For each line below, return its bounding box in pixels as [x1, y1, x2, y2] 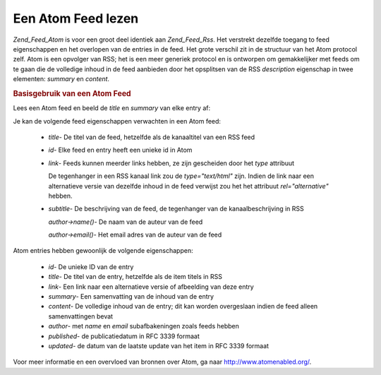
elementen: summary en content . [13, 75, 109, 83]
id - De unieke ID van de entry [48, 262, 134, 271]
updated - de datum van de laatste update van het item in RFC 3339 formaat [48, 341, 270, 350]
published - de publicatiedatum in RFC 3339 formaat [48, 332, 200, 340]
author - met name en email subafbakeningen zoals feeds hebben [48, 322, 239, 331]
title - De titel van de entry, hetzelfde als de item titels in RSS [48, 273, 222, 281]
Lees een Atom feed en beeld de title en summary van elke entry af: [13, 104, 211, 112]
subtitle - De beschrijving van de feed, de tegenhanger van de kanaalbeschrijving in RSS [48, 205, 305, 213]
